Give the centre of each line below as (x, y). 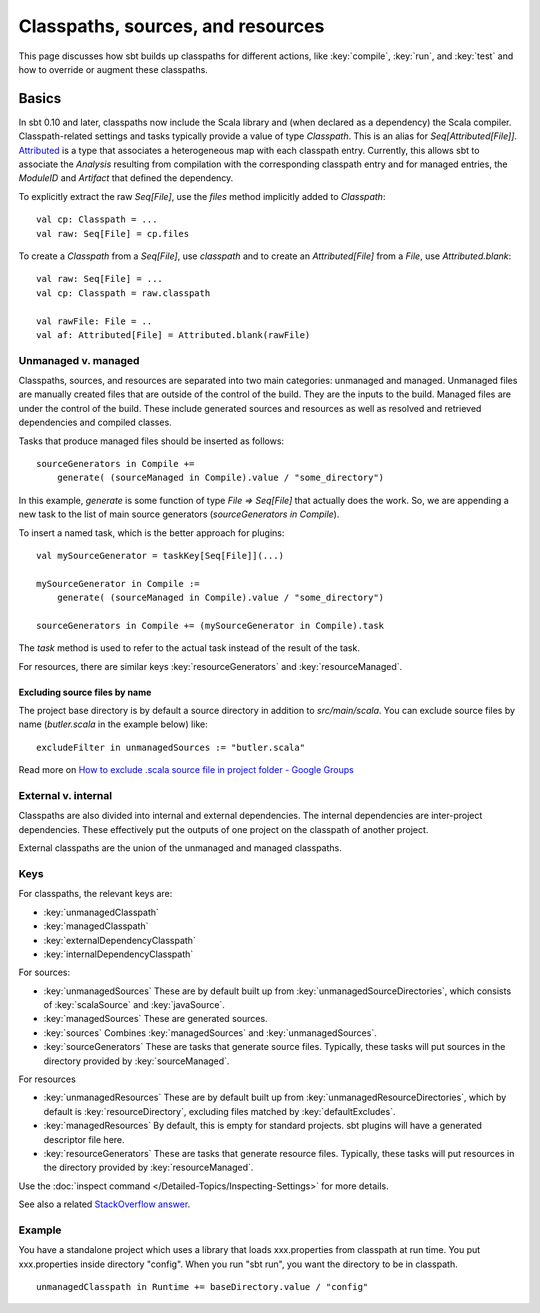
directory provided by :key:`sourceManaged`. (136, 1061)
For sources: (44, 972)
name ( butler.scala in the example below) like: (113, 724)
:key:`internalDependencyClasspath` (118, 954)
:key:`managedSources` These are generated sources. (156, 1019)
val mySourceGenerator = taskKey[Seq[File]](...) (160, 555)
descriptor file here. (84, 1139)
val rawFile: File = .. (94, 321)
